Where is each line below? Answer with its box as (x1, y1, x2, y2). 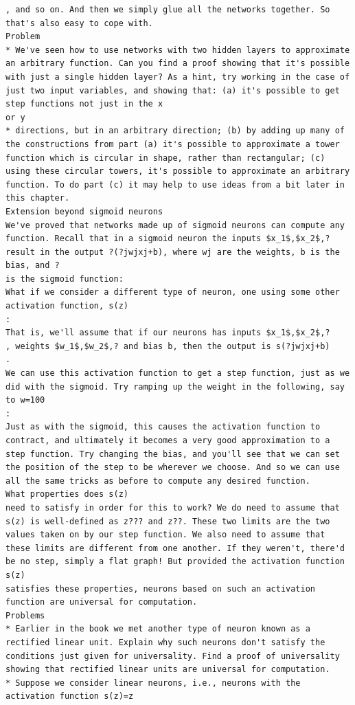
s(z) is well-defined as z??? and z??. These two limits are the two (5, 516, 330, 526)
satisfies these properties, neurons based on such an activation (5, 583, 316, 594)
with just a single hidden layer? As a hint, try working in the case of (5, 71, 350, 82)
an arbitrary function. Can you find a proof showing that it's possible (5, 58, 350, 69)
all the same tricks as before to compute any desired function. (5, 475, 310, 486)
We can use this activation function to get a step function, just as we (5, 368, 350, 379)
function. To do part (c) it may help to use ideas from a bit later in (5, 179, 345, 190)
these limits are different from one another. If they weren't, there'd (5, 543, 345, 553)
